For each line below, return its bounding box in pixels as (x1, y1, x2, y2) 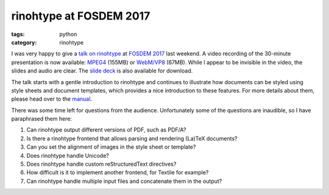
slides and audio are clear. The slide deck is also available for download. (11, 67, 193, 74)
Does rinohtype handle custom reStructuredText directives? (26, 160, 177, 168)
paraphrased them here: (11, 115, 73, 122)
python (59, 30, 77, 38)
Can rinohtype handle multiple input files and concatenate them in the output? (26, 177, 222, 185)
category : (11, 38, 37, 46)
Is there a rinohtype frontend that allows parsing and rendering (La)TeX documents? (26, 135, 238, 142)
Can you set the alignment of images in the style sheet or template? (26, 143, 196, 151)
